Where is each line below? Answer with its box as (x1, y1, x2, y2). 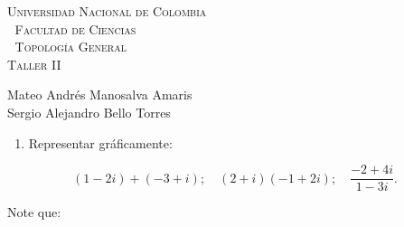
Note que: (7, 203, 61, 222)
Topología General (14, 37, 127, 56)
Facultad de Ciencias (14, 19, 136, 38)
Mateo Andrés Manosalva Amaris (7, 85, 193, 104)
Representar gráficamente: (28, 133, 173, 152)
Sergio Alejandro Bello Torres (7, 102, 171, 121)
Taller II (7, 54, 61, 73)
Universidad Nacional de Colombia (7, 2, 207, 20)
